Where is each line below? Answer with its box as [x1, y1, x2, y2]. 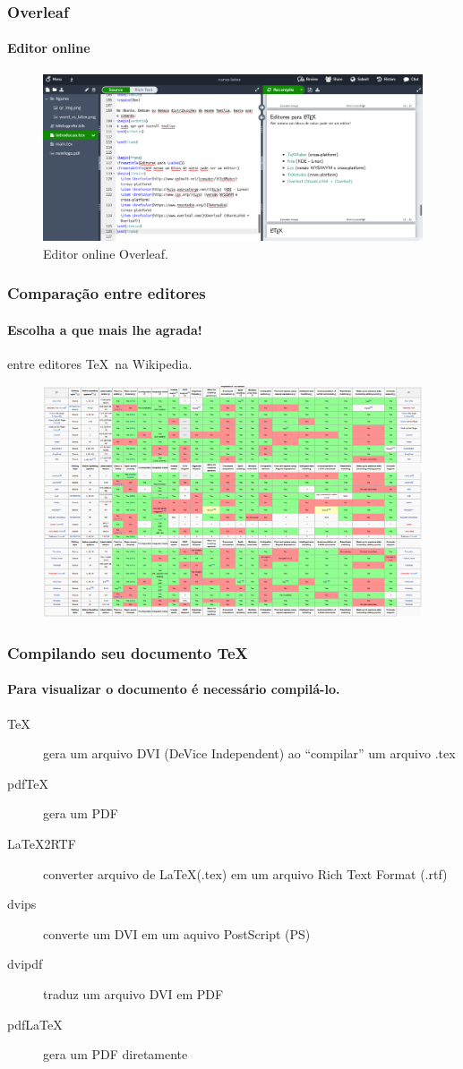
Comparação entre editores [7, 282, 206, 304]
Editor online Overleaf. [43, 244, 168, 262]
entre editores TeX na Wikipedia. [7, 355, 193, 373]
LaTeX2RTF [7, 834, 76, 853]
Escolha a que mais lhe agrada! [7, 321, 202, 338]
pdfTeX [7, 774, 48, 792]
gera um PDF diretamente [43, 1045, 188, 1064]
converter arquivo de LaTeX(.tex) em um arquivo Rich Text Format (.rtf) [43, 864, 448, 883]
